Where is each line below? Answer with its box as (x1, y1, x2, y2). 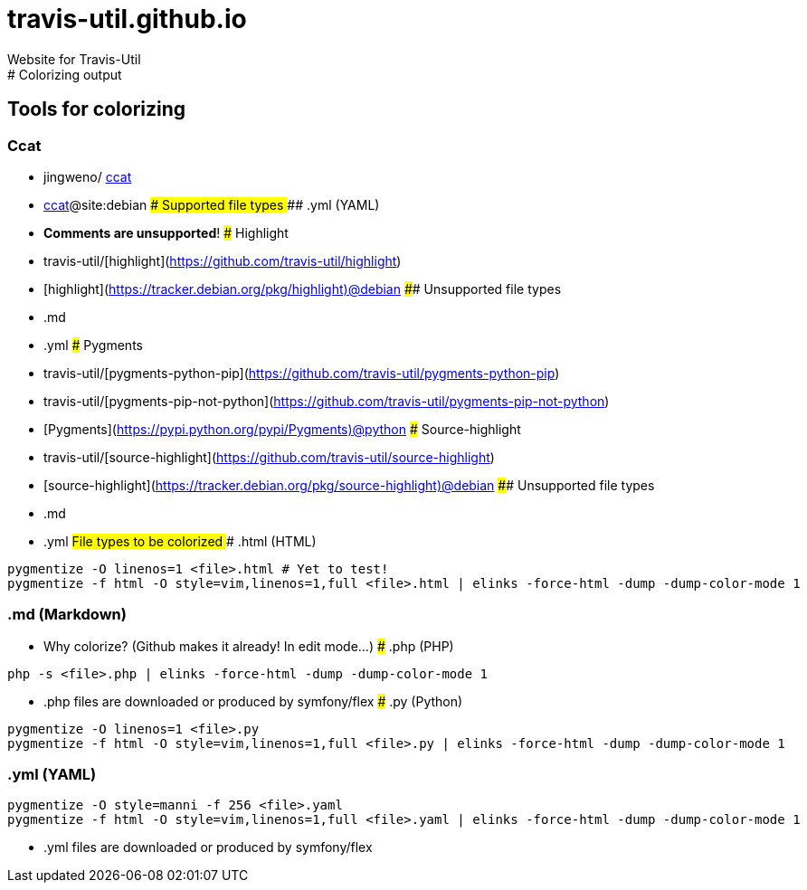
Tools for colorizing (7, 98, 186, 121)
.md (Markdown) (7, 605, 127, 624)
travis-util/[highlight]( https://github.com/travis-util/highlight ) (43, 252, 402, 269)
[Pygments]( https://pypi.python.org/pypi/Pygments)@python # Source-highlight (43, 421, 521, 437)
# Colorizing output (7, 66, 122, 82)
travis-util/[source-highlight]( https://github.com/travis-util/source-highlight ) (43, 449, 495, 465)
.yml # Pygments (43, 336, 143, 353)
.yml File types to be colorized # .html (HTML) (43, 533, 317, 549)
